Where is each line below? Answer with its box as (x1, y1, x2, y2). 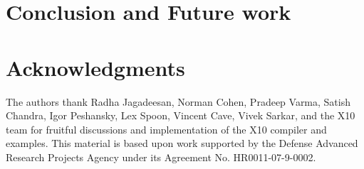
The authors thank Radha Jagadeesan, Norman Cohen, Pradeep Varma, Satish (6, 94, 351, 109)
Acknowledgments (6, 53, 185, 82)
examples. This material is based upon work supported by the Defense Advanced (6, 136, 358, 151)
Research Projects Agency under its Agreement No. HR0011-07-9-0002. (6, 149, 316, 164)
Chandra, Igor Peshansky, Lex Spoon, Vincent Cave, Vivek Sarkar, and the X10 (6, 108, 355, 123)
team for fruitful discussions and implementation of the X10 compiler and (6, 121, 327, 136)
